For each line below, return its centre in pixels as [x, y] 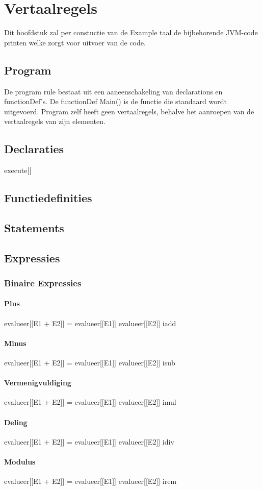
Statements [34, 227]
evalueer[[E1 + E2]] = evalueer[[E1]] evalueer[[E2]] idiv [89, 441]
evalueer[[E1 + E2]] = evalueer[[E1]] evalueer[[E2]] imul [90, 402]
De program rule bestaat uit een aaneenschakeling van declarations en [113, 91]
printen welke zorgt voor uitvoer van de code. [75, 42]
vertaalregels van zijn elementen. [55, 121]
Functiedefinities [48, 198]
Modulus [20, 462]
